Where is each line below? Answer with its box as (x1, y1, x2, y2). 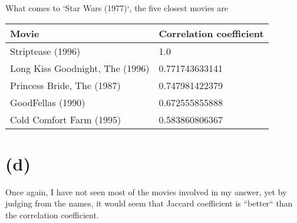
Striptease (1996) (10, 44, 81, 58)
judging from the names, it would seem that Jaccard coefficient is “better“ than (5, 197, 293, 209)
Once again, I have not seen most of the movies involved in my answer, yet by (5, 185, 287, 198)
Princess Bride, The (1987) (10, 78, 121, 92)
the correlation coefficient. (5, 208, 99, 221)
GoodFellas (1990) (10, 95, 85, 109)
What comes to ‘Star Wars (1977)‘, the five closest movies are (5, 2, 229, 14)
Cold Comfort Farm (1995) (10, 112, 121, 126)
